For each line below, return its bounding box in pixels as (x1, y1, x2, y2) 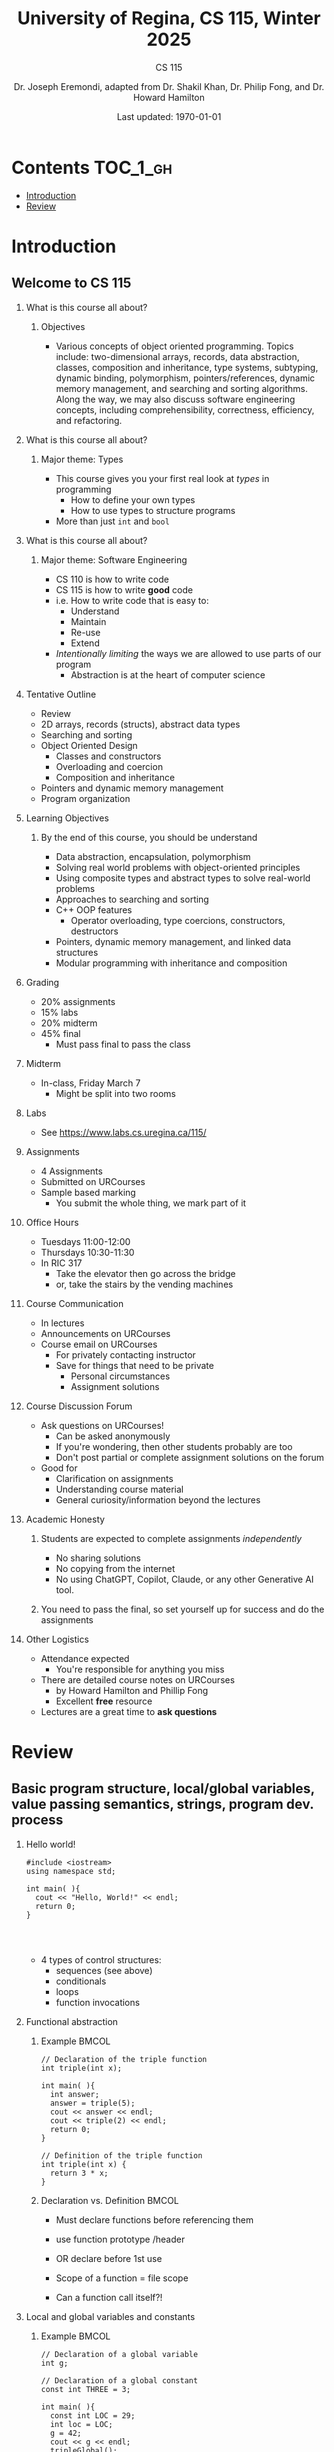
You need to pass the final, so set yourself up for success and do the (40, 1603, 325, 1615)
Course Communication (25, 1297, 124, 1309)
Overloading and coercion (55, 760, 164, 772)
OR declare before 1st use (55, 2252, 163, 2264)
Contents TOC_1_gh (11, 156, 173, 179)
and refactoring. (55, 414, 123, 426)
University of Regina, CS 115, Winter (17, 7, 321, 30)
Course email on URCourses (40, 1338, 158, 1350)
